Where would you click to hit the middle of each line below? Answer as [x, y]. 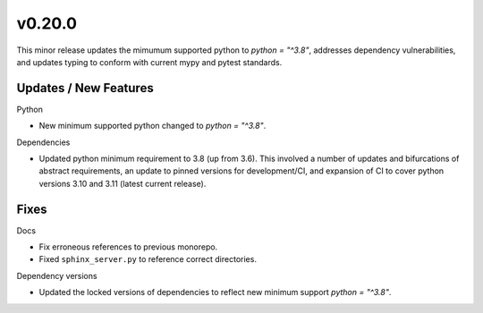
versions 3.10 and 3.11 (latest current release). [123, 183]
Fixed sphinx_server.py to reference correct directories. [148, 259]
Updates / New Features [85, 88]
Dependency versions [57, 275]
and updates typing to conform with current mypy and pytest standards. [149, 62]
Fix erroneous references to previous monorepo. [128, 247]
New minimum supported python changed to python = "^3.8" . [153, 126]
